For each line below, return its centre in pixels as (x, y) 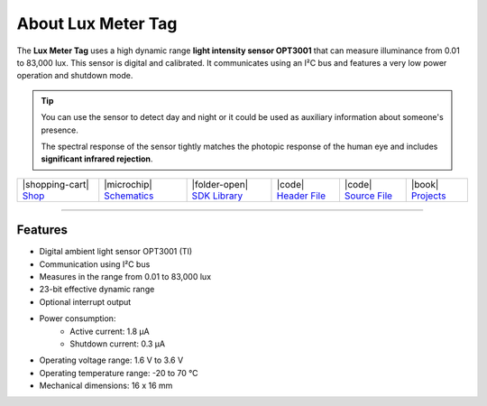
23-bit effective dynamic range (97, 290)
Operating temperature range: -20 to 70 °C (119, 373)
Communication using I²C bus (95, 264)
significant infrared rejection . (97, 159)
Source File (368, 196)
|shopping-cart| (55, 184)
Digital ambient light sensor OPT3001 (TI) (116, 252)
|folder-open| (220, 184)
